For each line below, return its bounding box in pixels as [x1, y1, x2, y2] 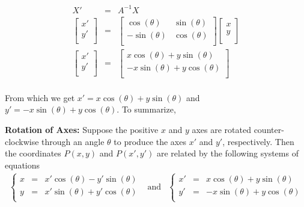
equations [5, 158, 40, 171]
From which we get [5, 91, 75, 103]
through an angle [41, 135, 105, 147]
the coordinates [5, 147, 61, 159]
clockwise [5, 135, 39, 147]
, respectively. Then [222, 135, 294, 147]
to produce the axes [114, 135, 186, 147]
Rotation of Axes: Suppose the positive [5, 123, 159, 135]
